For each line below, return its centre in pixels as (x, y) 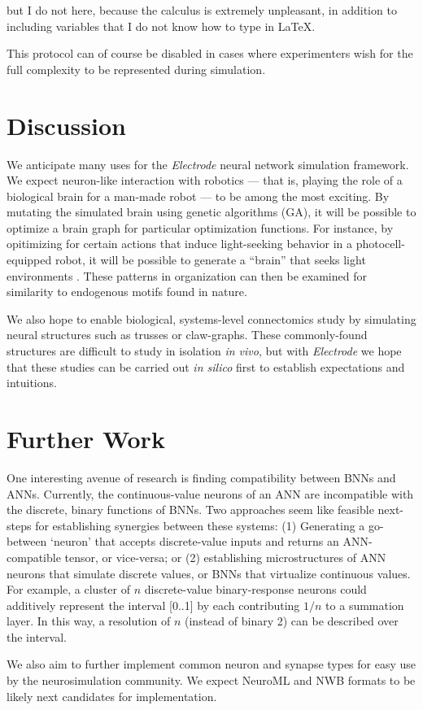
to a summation (365, 605)
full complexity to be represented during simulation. (136, 69)
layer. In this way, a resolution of (89, 621)
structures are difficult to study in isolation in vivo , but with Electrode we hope (204, 351)
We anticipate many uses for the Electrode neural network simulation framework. (208, 164)
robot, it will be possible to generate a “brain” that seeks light (210, 260)
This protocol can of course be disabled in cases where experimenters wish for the (210, 53)
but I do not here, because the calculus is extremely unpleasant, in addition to (202, 10)
